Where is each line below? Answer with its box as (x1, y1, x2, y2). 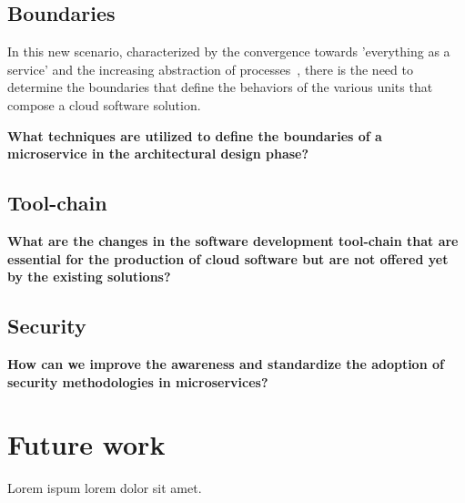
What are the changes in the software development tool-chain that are (7, 231, 459, 250)
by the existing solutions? (7, 267, 171, 286)
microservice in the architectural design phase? (7, 144, 309, 163)
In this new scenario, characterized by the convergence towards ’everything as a (7, 42, 450, 61)
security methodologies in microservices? (7, 372, 268, 391)
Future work (7, 426, 166, 463)
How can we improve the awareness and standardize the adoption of (7, 354, 444, 373)
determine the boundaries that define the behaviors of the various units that (7, 77, 433, 97)
